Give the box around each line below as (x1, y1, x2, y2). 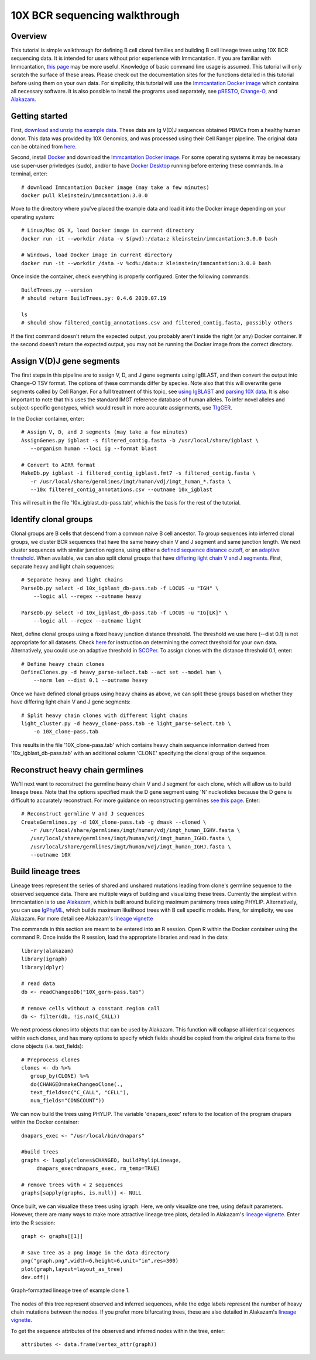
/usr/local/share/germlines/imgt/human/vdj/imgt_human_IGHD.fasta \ (30, 835, 231, 842)
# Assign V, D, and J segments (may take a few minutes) (21, 429, 188, 435)
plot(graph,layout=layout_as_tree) (21, 1266, 123, 1273)
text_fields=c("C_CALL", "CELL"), (30, 1089, 130, 1096)
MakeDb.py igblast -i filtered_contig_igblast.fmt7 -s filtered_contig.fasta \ (21, 470, 256, 476)
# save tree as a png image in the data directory (21, 1249, 170, 1256)
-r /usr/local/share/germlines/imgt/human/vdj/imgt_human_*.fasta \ (30, 478, 231, 485)
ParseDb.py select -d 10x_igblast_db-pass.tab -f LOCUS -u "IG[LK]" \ (21, 609, 228, 616)
